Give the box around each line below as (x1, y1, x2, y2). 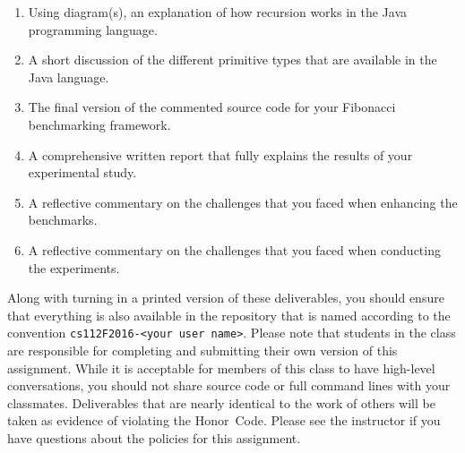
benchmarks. (28, 210, 98, 229)
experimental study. (28, 163, 137, 182)
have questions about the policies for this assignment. (7, 428, 301, 447)
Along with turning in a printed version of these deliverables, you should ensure (7, 288, 444, 307)
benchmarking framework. (28, 115, 171, 133)
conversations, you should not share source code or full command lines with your (7, 376, 451, 395)
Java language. (28, 67, 109, 86)
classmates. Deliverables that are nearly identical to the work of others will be (7, 393, 435, 412)
